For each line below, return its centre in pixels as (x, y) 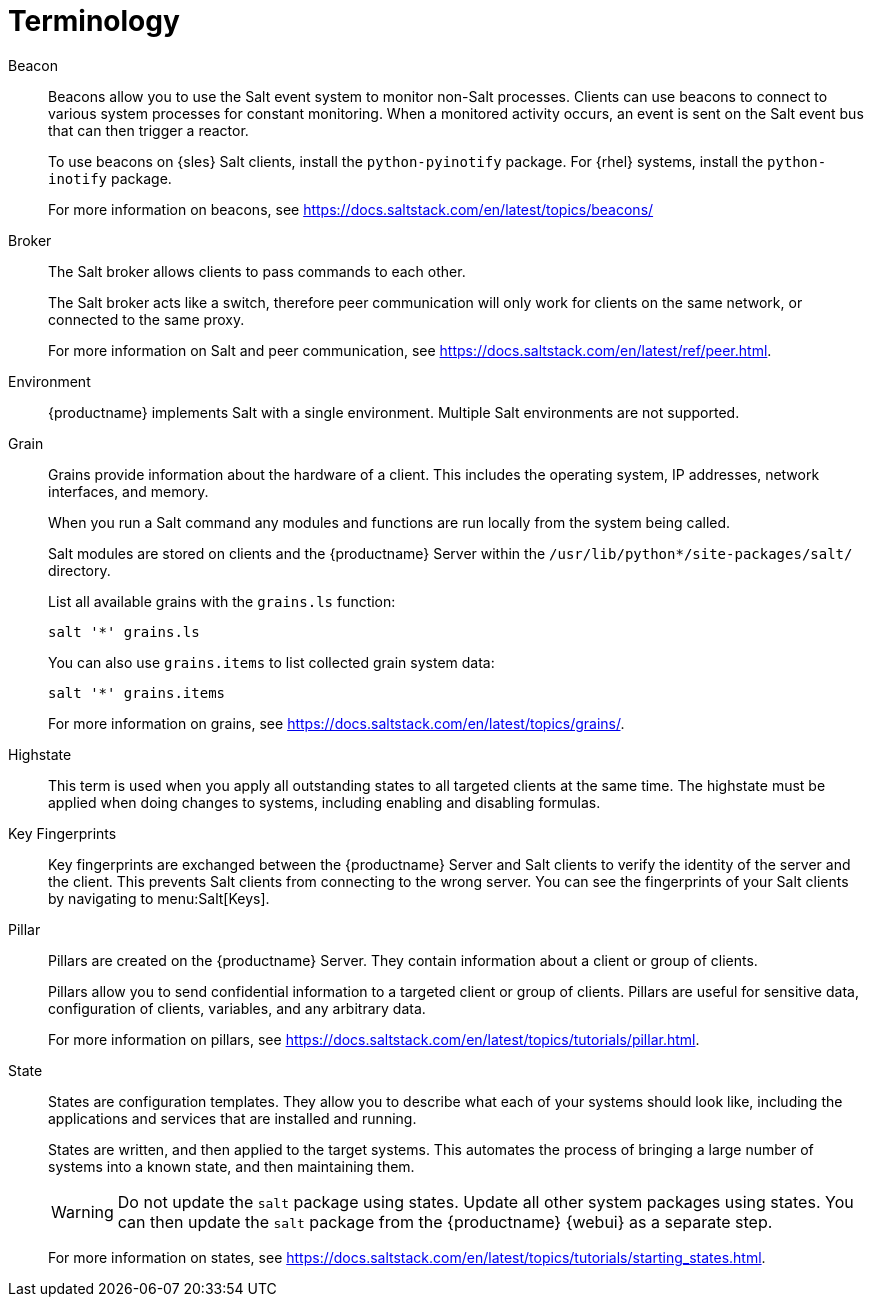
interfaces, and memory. (128, 491)
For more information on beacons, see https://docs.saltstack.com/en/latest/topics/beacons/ (351, 209)
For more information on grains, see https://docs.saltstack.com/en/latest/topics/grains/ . (336, 723)
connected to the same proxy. (146, 319)
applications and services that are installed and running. (232, 1118)
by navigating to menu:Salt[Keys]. (159, 898)
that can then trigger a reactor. (148, 130)
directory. (79, 570)
